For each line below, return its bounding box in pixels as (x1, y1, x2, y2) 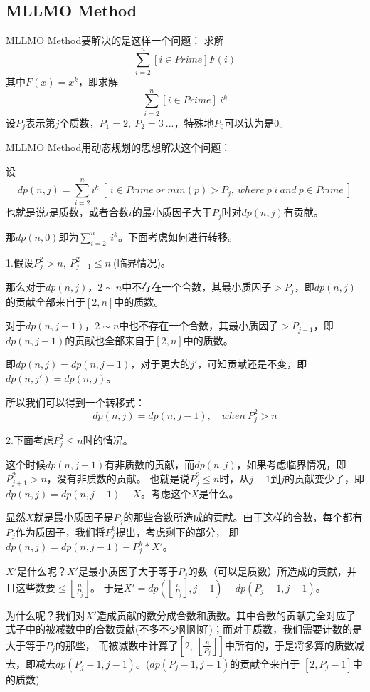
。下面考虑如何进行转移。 (117, 229, 238, 244)
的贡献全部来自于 (6, 294, 85, 309)
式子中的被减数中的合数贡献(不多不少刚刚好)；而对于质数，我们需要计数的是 (6, 621, 362, 636)
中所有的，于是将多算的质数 (224, 637, 354, 652)
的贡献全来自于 (230, 656, 300, 671)
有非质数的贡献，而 (105, 457, 195, 472)
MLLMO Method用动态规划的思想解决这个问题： (6, 140, 231, 155)
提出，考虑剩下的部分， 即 (115, 524, 239, 539)
